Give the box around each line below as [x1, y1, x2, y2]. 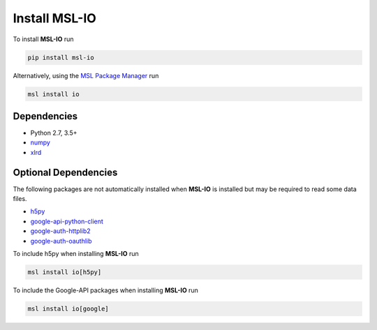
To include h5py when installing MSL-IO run [13, 250, 139, 258]
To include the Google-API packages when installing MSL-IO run [13, 286, 198, 294]
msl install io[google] [27, 304, 110, 313]
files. [13, 195, 27, 203]
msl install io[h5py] [27, 269, 102, 276]
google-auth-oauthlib [30, 237, 92, 245]
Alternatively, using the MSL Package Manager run [13, 71, 159, 80]
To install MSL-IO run [13, 35, 74, 43]
